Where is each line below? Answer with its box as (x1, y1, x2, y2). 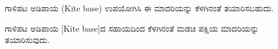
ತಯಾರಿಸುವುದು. (5, 33, 50, 46)
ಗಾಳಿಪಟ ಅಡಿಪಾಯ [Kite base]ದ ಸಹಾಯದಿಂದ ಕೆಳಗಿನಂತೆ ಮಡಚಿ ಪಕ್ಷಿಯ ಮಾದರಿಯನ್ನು (5, 22, 259, 34)
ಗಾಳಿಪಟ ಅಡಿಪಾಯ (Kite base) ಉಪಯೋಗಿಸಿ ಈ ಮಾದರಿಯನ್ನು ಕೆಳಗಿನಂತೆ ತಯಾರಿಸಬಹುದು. (5, 2, 274, 14)
